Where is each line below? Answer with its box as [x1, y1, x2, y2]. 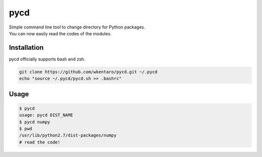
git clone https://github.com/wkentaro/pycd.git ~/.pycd [19, 69, 158, 74]
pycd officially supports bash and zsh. [9, 56, 85, 62]
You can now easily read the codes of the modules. [9, 30, 112, 36]
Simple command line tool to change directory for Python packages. [9, 24, 146, 30]
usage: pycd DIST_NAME [19, 113, 73, 118]
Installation [9, 43, 44, 52]
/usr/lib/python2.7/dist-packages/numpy [19, 133, 116, 138]
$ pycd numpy [19, 119, 50, 125]
